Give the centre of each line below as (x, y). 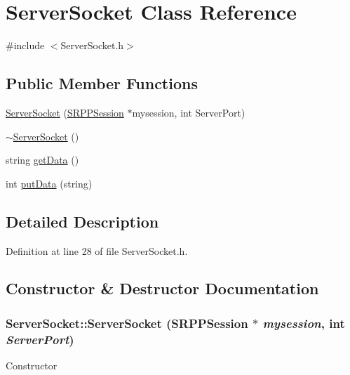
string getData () (42, 160)
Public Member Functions (102, 83)
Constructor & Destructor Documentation (162, 288)
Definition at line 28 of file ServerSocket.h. (97, 250)
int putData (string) (49, 183)
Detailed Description (82, 221)
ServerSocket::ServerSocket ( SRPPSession (127, 323)
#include (25, 45)
